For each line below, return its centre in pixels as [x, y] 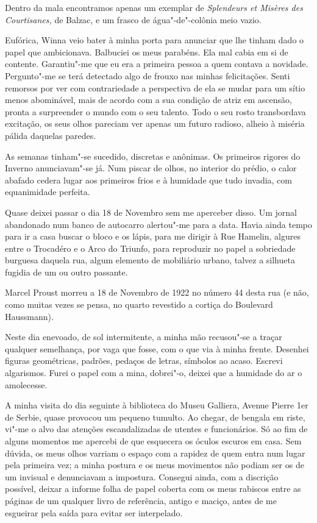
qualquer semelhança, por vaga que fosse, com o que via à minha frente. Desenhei [157, 348]
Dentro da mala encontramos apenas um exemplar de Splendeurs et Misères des [154, 7]
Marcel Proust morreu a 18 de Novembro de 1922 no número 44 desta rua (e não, [157, 292]
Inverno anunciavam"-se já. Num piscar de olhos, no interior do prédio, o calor [151, 168]
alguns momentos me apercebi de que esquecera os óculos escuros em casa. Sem [153, 441]
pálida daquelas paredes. [51, 135]
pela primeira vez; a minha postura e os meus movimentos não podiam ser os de [155, 465]
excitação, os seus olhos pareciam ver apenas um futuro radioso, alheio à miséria [155, 123]
